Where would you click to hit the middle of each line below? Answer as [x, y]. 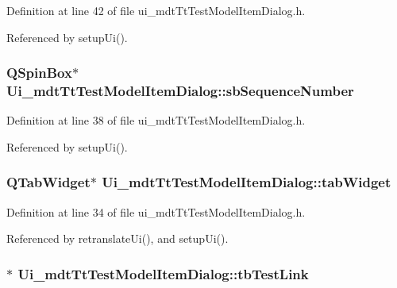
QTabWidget [48, 182]
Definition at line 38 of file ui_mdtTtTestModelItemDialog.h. [156, 120]
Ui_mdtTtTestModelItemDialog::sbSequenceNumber [180, 91]
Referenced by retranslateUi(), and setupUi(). [118, 238]
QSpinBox [39, 73]
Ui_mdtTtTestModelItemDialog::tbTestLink [163, 273]
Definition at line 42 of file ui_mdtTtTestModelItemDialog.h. [156, 10]
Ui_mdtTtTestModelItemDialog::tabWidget [247, 182]
